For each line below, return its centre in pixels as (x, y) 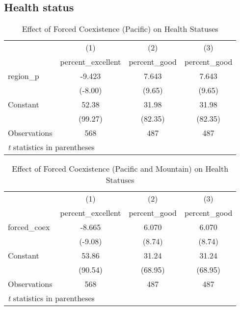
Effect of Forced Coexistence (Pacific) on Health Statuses (120, 29)
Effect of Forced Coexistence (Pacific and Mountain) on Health (120, 169)
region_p (24, 76)
